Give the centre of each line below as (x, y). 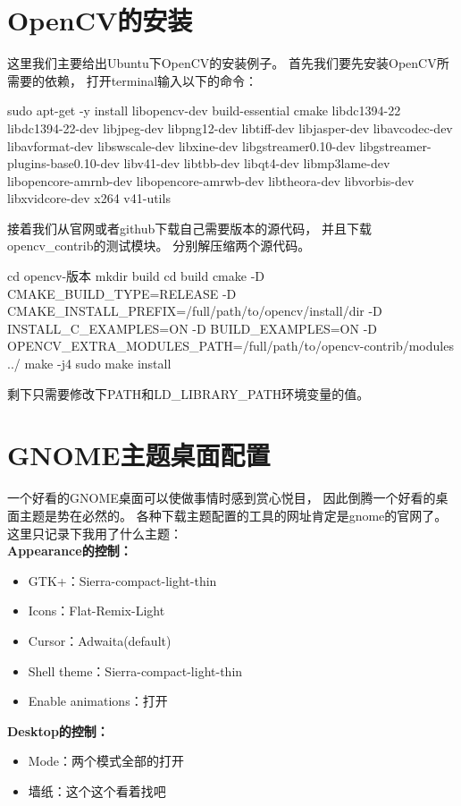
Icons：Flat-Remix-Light (96, 611)
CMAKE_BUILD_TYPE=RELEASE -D (122, 293)
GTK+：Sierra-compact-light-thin (122, 580)
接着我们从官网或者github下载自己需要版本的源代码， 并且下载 (189, 228)
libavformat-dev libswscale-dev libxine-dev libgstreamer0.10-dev (181, 145)
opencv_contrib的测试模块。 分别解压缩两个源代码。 (159, 246)
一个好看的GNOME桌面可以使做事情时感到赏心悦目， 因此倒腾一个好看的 (222, 498)
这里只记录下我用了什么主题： (95, 533)
